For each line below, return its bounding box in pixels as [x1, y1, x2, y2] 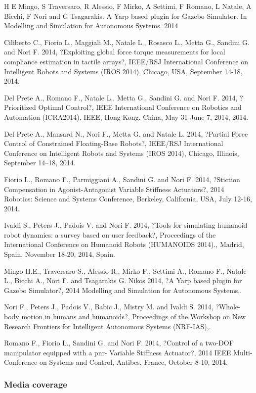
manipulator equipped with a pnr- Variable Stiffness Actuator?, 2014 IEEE [4, 347, 231, 357]
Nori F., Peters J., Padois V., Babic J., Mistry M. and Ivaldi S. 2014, [4, 301, 213, 312]
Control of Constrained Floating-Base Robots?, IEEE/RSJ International [4, 138, 223, 148]
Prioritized [4, 102, 36, 112]
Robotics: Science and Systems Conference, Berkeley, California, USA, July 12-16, [4, 194, 252, 204]
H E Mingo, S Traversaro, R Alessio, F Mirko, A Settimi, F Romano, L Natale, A [4, 1, 252, 11]
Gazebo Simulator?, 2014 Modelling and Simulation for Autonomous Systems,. [4, 285, 242, 295]
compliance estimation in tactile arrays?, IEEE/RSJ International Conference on [4, 56, 249, 66]
